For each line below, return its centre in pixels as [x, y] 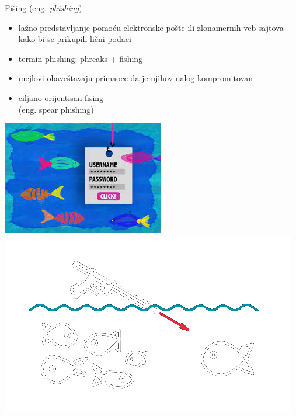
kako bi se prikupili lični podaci [75, 39]
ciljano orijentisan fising [61, 97]
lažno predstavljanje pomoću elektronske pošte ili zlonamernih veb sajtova [151, 27]
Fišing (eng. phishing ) [43, 8]
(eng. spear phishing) [56, 109]
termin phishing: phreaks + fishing [81, 58]
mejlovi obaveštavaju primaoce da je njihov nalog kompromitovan [135, 78]
